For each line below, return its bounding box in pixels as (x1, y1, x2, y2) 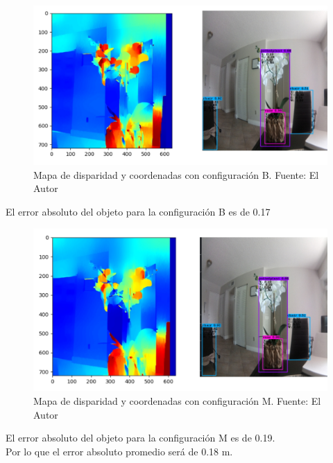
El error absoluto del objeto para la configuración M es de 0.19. (6, 430, 275, 445)
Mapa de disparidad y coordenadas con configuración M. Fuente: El (33, 393, 321, 408)
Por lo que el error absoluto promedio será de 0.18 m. (6, 444, 233, 458)
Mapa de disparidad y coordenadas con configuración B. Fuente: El (33, 167, 319, 182)
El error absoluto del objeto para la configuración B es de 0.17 (6, 204, 271, 218)
